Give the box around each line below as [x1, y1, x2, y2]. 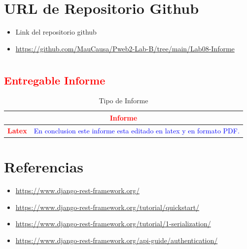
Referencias [4, 157, 84, 177]
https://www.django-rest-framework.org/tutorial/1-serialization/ [15, 218, 211, 229]
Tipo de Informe [99, 95, 148, 106]
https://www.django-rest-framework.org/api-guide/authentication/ [15, 235, 218, 245]
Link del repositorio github [15, 27, 97, 37]
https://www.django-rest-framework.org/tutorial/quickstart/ [15, 202, 200, 212]
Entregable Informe [4, 72, 106, 87]
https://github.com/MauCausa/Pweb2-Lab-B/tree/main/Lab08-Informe [15, 43, 235, 53]
